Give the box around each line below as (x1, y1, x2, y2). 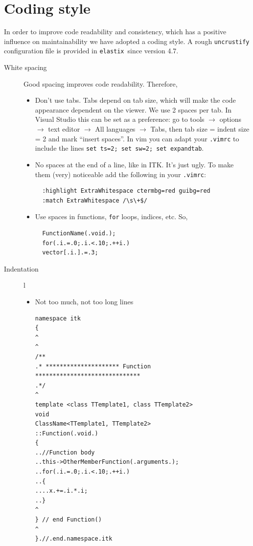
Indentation (4, 263, 39, 273)
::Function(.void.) (35, 430, 98, 437)
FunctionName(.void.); (42, 230, 116, 237)
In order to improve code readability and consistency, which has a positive (4, 26, 227, 37)
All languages (95, 124, 136, 134)
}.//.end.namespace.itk (35, 535, 113, 543)
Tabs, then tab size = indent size (150, 124, 250, 134)
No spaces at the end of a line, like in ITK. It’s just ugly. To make (35, 159, 234, 169)
